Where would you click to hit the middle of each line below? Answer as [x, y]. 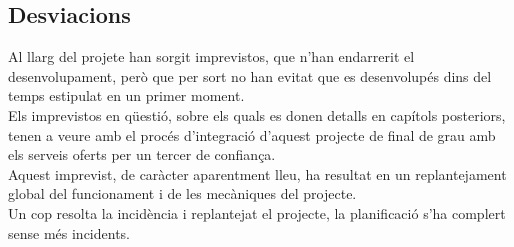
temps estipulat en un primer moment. [126, 95]
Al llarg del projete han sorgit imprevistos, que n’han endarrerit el [211, 56]
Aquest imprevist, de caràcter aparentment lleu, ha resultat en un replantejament [257, 173]
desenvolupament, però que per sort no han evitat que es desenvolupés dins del [250, 75]
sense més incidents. [69, 232]
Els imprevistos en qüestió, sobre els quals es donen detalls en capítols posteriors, [257, 114]
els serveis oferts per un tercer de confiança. [142, 154]
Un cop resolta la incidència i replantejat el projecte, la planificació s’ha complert [257, 212]
